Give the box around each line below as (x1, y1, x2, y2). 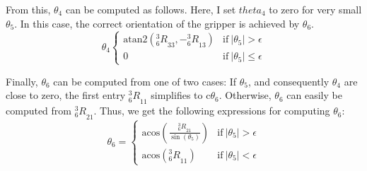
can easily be (286, 88, 342, 102)
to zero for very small (269, 2, 362, 16)
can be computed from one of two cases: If (53, 73, 237, 88)
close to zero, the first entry (6, 88, 126, 102)
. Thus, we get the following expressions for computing (93, 103, 330, 118)
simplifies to (151, 88, 203, 102)
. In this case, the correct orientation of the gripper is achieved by (14, 16, 300, 30)
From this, (6, 2, 51, 16)
